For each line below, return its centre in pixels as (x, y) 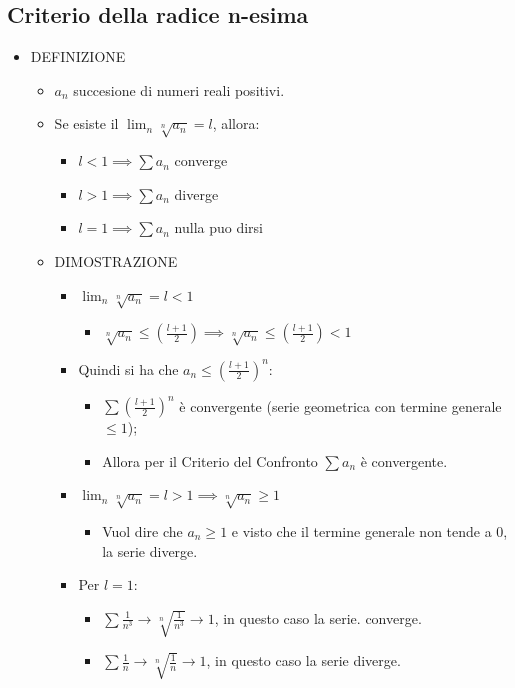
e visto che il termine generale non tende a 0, (369, 531)
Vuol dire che (142, 531)
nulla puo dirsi (218, 227)
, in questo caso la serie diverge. (303, 660)
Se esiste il (86, 123)
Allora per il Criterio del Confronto (210, 460)
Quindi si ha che (128, 368)
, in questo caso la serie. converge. (318, 617)
